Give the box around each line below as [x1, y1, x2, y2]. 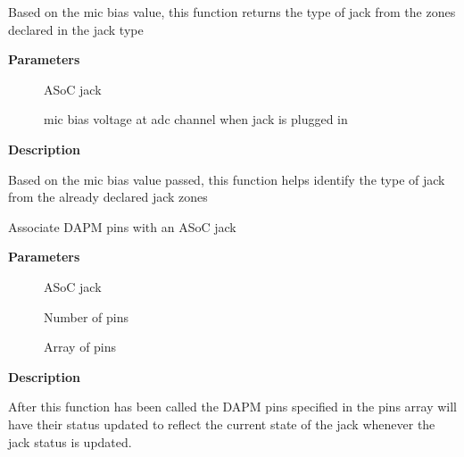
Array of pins [44, 337, 117, 356]
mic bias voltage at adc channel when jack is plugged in [44, 110, 348, 129]
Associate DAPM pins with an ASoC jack [8, 217, 236, 236]
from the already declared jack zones [8, 187, 208, 206]
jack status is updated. [8, 432, 132, 451]
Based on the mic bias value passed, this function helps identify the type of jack [8, 170, 445, 188]
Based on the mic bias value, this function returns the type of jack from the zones [8, 3, 456, 21]
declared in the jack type [8, 20, 144, 38]
